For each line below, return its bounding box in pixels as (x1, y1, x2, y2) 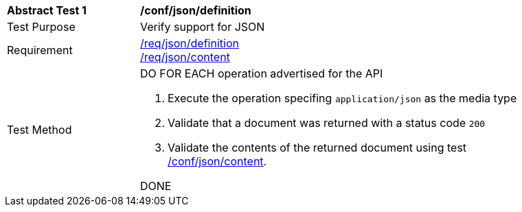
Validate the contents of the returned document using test (168, 141, 467, 154)
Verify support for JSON (140, 20, 265, 34)
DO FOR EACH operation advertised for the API (140, 67, 383, 80)
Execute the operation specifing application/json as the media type (168, 91, 517, 105)
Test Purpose (7, 20, 76, 34)
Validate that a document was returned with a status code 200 (168, 116, 486, 130)
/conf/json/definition (140, 3, 251, 17)
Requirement (7, 43, 73, 57)
